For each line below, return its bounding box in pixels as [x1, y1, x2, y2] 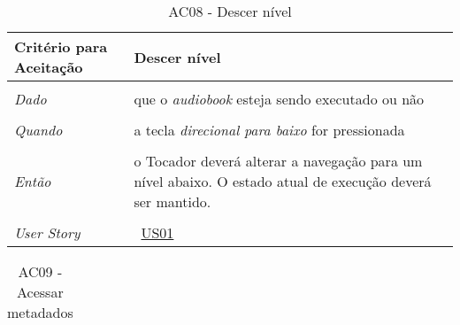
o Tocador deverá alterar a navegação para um [134, 151, 423, 171]
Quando [14, 120, 63, 140]
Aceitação [14, 57, 83, 77]
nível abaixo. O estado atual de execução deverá [134, 171, 432, 191]
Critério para [14, 36, 108, 57]
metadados [7, 302, 73, 322]
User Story [14, 222, 80, 243]
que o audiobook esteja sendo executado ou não [134, 89, 425, 109]
